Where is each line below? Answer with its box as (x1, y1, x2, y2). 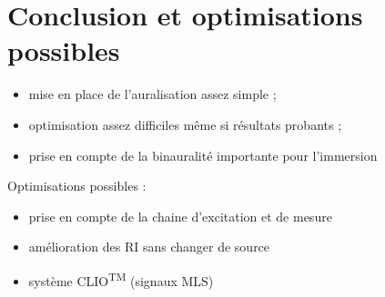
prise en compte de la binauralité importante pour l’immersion (28, 145, 378, 164)
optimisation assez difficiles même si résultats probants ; (28, 114, 342, 134)
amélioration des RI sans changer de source (28, 237, 270, 256)
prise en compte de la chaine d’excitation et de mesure (28, 206, 332, 225)
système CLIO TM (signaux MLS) (28, 268, 214, 290)
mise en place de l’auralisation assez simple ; (28, 84, 277, 104)
